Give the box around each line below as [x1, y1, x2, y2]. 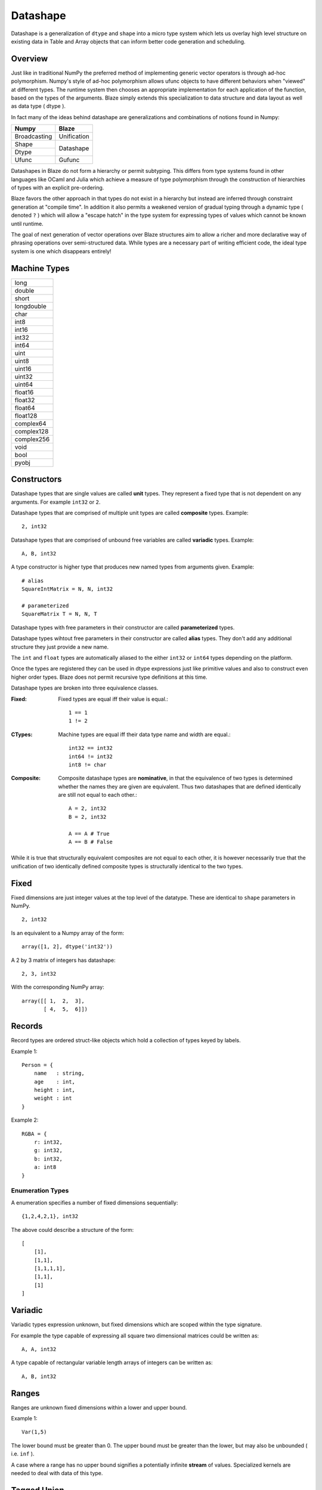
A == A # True [69, 830, 110, 837]
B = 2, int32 [69, 814, 107, 820]
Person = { [21, 1061, 54, 1068]
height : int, [33, 1087, 76, 1094]
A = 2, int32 [69, 805, 107, 812]
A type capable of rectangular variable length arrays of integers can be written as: [11, 1359, 213, 1366]
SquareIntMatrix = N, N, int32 [21, 586, 113, 592]
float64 [14, 403, 35, 412]
